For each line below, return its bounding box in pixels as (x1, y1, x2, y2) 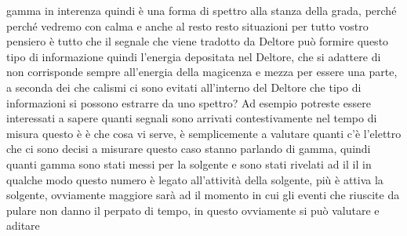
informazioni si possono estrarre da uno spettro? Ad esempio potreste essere (6, 94, 371, 111)
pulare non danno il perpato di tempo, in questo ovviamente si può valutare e (6, 202, 380, 218)
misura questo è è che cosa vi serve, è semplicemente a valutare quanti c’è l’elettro (6, 125, 402, 141)
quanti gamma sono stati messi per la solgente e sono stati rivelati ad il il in (6, 155, 372, 172)
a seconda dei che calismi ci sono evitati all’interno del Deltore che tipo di (6, 78, 362, 95)
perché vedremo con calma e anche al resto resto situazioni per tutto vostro (6, 17, 369, 34)
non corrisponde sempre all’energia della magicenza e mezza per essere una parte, (6, 64, 398, 80)
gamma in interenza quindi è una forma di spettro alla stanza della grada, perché (6, 2, 397, 18)
